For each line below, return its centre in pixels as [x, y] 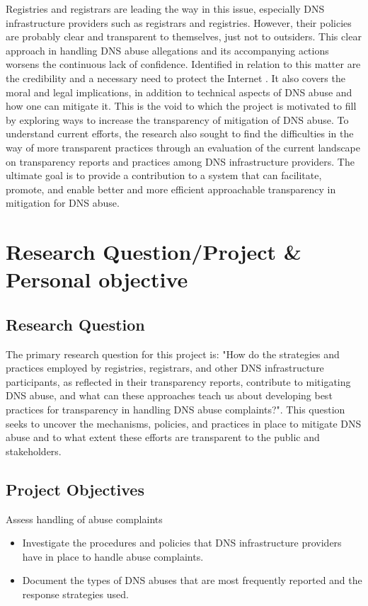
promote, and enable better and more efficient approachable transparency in [171, 189]
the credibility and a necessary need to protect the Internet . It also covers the [176, 78]
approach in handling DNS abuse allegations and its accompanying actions [167, 50]
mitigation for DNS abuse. [63, 203]
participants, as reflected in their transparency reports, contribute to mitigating [178, 381]
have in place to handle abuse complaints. [113, 556]
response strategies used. [75, 594]
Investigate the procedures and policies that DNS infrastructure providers [182, 543]
